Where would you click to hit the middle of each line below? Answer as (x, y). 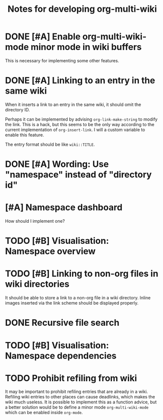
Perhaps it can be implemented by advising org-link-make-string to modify (81, 119)
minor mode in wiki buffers (86, 47)
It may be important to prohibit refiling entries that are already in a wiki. (77, 392)
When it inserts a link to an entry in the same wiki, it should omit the (73, 105)
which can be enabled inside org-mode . (44, 413)
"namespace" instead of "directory (78, 175)
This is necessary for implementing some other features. (62, 60)
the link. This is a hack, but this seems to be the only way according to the (80, 124)
